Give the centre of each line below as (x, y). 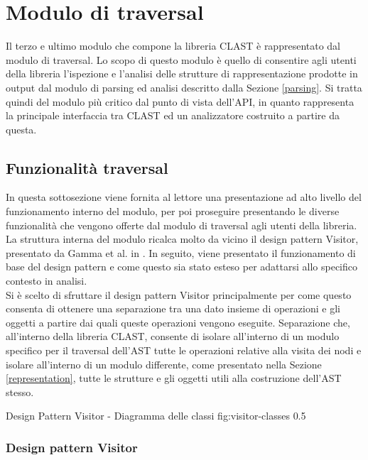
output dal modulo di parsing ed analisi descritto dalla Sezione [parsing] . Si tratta (184, 87)
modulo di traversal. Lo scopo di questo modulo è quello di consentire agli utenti (181, 59)
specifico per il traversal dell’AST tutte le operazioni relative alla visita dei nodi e (184, 350)
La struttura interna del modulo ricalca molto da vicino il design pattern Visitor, (182, 239)
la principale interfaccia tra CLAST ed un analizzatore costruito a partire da (173, 115)
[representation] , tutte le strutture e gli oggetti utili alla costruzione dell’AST (174, 378)
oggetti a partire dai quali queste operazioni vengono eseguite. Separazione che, (178, 322)
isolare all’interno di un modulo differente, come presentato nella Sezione (164, 364)
